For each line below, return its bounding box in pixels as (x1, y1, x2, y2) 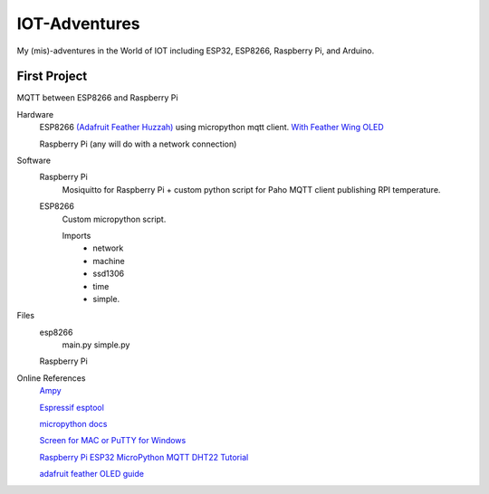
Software (16, 155, 52, 166)
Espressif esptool (39, 402, 104, 413)
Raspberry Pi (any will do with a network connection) (39, 138, 237, 149)
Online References (16, 372, 86, 384)
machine (92, 255, 126, 266)
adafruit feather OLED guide (39, 469, 145, 480)
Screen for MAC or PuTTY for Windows (39, 435, 187, 446)
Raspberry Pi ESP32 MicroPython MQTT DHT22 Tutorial (39, 451, 249, 462)
